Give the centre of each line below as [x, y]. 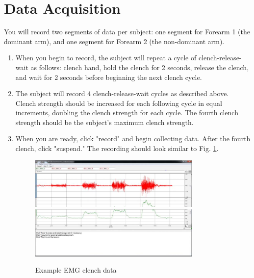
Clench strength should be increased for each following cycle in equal [119, 103]
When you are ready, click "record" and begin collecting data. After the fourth [133, 139]
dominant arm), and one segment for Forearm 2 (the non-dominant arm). [114, 41]
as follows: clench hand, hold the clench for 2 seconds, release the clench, [140, 67]
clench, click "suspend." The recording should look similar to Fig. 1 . [117, 148]
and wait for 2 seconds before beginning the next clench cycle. [109, 77]
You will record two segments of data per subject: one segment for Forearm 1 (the [127, 32]
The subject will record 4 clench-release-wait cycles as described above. [122, 93]
